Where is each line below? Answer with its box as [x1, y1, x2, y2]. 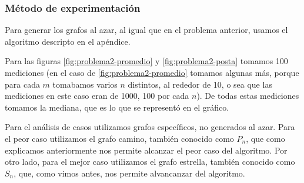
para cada [5, 78, 40, 90]
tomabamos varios [52, 78, 118, 90]
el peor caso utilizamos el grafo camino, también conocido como [5, 132, 234, 144]
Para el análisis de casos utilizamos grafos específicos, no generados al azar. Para [5, 121, 295, 133]
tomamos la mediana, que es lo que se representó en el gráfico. [5, 101, 229, 113]
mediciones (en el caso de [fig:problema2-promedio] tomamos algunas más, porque [5, 66, 299, 78]
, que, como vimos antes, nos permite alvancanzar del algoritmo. [14, 167, 245, 179]
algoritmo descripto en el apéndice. [5, 35, 131, 47]
